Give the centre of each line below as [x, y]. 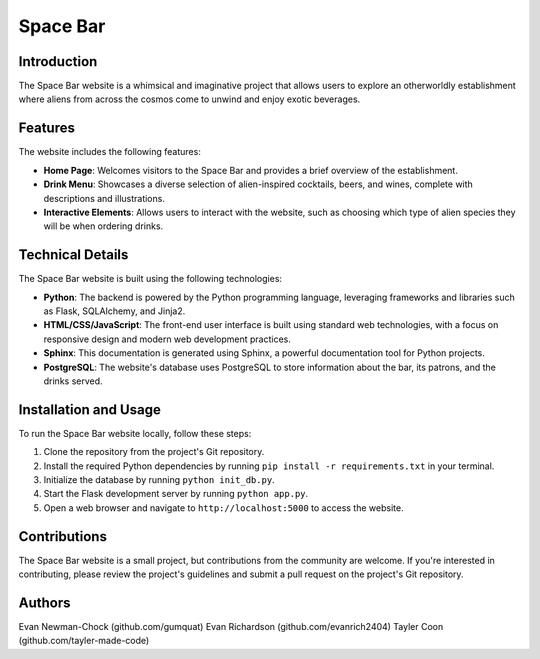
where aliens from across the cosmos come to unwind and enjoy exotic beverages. [189, 99]
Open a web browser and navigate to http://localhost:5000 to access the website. [223, 507]
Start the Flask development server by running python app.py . [176, 494]
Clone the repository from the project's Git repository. [154, 452]
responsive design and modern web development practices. [167, 339]
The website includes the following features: [110, 152]
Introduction [58, 61]
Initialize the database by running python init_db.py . [159, 480]
